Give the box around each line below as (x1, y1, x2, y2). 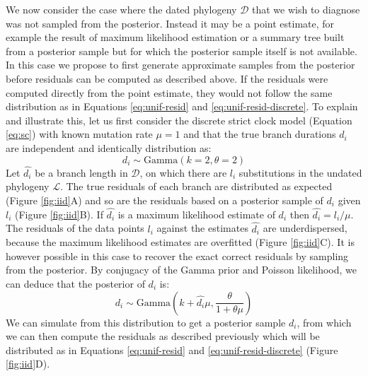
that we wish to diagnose (252, 2, 360, 16)
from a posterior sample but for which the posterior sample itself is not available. (6, 43, 357, 58)
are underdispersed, (263, 221, 347, 235)
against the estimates (156, 221, 248, 235)
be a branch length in (35, 165, 128, 180)
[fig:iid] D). (6, 356, 50, 371)
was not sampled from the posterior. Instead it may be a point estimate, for (6, 16, 335, 30)
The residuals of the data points (6, 221, 144, 235)
